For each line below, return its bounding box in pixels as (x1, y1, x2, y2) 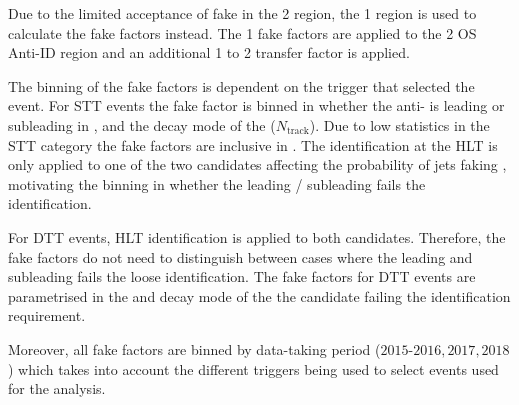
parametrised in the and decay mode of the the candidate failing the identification (8, 285, 511, 306)
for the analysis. (8, 378, 106, 399)
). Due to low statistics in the (309, 114, 490, 135)
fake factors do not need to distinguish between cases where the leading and (8, 246, 473, 267)
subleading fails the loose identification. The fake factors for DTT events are (8, 266, 476, 287)
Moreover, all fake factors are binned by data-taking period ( (8, 338, 381, 359)
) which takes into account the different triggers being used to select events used (8, 358, 499, 379)
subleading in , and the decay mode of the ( (8, 114, 276, 135)
